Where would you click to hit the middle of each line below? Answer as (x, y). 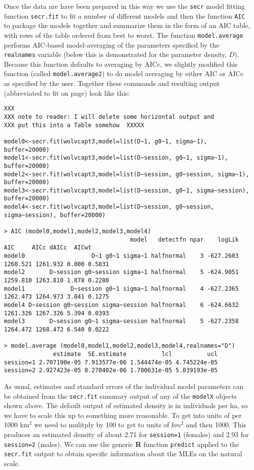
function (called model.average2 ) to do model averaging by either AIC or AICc (124, 73)
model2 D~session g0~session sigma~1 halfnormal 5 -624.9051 (121, 272)
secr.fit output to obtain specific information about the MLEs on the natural (123, 454)
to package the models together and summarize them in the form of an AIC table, (127, 25)
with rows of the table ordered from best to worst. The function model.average (124, 35)
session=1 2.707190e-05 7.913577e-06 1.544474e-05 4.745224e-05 (111, 362)
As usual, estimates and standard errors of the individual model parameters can (124, 386)
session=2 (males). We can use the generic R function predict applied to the (122, 444)
